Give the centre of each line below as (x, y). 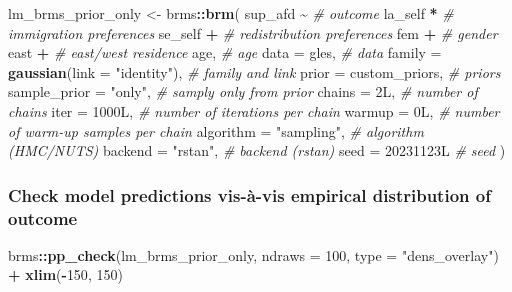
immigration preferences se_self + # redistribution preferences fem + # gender (253, 32)
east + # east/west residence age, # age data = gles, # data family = (225, 52)
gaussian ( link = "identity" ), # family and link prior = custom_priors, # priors (254, 71)
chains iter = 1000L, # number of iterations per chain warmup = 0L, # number (254, 110)
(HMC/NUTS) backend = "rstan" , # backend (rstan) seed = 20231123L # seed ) (257, 150)
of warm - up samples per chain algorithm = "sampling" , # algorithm (216, 130)
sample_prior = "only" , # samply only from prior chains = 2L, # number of (243, 91)
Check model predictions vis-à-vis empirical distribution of (249, 194)
